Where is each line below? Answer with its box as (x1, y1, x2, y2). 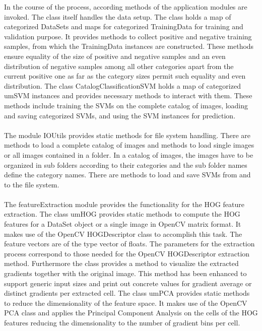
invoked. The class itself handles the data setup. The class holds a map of (4, 11, 231, 22)
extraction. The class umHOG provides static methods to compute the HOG (4, 209, 240, 219)
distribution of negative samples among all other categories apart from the (4, 60, 234, 71)
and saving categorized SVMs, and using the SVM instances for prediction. (4, 110, 236, 120)
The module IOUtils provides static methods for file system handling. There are (4, 129, 251, 140)
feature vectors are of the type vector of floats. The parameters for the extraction (4, 238, 255, 249)
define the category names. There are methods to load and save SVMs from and (4, 169, 251, 180)
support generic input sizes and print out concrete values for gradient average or (4, 278, 252, 288)
